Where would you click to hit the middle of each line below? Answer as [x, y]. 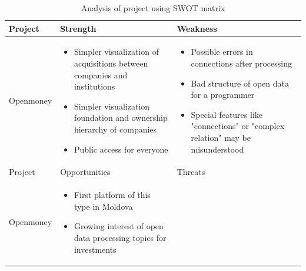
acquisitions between [111, 63]
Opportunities [85, 172]
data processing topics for [120, 238]
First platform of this [112, 195]
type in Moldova [103, 206]
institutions [94, 86]
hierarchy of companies [115, 129]
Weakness [197, 28]
